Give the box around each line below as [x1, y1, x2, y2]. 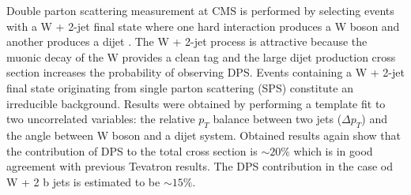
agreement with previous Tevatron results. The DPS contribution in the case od [6, 158, 393, 174]
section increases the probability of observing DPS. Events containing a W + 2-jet [6, 64, 405, 81]
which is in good [293, 142, 373, 159]
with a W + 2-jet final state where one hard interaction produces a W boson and [6, 17, 400, 34]
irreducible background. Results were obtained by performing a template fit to [6, 95, 386, 111]
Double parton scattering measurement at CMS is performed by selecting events [6, 2, 394, 18]
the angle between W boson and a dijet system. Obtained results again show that [6, 126, 402, 143]
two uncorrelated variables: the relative [6, 111, 195, 127]
